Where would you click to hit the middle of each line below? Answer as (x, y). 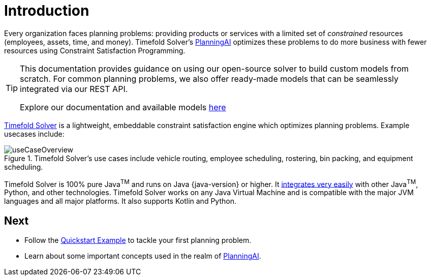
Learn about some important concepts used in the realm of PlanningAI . (143, 256)
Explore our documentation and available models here (123, 107)
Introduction (47, 11)
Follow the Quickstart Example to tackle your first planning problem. (138, 240)
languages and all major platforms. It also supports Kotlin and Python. (120, 201)
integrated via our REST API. (74, 89)
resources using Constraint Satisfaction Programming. (95, 50)
